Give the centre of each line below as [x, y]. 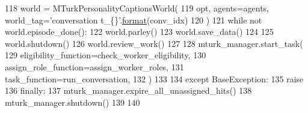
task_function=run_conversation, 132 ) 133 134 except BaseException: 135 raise [154, 78]
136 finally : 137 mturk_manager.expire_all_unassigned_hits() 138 [128, 90]
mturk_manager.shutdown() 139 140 [72, 102]
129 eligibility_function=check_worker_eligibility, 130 [106, 55]
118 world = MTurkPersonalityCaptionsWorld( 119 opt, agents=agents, [137, 8]
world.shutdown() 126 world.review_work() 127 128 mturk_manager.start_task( [154, 43]
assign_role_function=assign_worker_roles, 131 [94, 66]
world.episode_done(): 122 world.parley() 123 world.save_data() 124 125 [139, 32]
